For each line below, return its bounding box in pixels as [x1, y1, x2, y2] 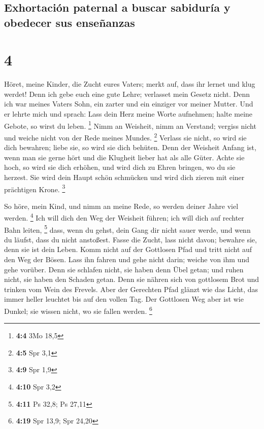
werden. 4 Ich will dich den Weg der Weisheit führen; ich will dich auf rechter [4, 211, 244, 223]
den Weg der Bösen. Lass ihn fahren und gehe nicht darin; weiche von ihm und [4, 254, 249, 265]
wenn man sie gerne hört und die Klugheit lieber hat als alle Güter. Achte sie [4, 152, 245, 162]
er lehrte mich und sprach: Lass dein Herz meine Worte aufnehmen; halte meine [4, 109, 253, 119]
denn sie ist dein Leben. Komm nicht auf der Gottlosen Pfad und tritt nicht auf [4, 244, 252, 255]
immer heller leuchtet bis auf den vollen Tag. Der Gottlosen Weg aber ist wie [4, 294, 244, 304]
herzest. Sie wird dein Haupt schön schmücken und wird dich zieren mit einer [4, 171, 245, 182]
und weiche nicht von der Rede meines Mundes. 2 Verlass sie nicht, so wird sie [4, 130, 247, 142]
